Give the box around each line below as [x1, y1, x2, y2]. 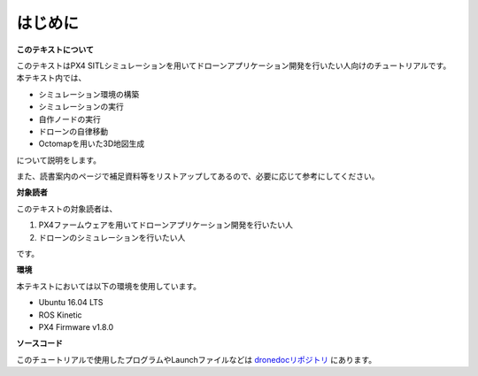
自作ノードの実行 [38, 113, 101, 124]
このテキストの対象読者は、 [16, 203, 118, 214]
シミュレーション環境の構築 [38, 88, 140, 99]
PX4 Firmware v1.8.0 [38, 321, 114, 332]
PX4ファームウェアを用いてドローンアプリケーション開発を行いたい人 [38, 219, 294, 230]
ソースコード [16, 338, 64, 349]
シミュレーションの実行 [38, 102, 124, 112]
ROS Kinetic [38, 310, 83, 320]
